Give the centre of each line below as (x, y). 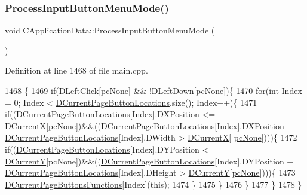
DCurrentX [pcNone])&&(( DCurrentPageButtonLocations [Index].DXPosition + (149, 125)
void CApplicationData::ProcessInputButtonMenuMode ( (110, 30)
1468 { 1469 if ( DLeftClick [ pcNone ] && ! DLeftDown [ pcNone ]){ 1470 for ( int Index (153, 90)
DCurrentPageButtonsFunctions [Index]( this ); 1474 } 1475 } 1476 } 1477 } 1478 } (153, 184)
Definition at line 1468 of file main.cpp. (76, 70)
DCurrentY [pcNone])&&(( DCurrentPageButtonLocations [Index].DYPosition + (149, 161)
